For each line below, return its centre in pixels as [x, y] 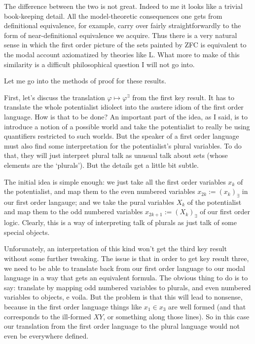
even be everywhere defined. [46, 335]
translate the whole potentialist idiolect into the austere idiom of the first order [124, 107]
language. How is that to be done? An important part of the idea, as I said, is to [126, 116]
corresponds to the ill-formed [48, 316]
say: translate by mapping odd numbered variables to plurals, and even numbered [127, 287]
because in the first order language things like [73, 307]
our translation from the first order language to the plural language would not [122, 326]
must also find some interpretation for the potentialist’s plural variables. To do [123, 145]
